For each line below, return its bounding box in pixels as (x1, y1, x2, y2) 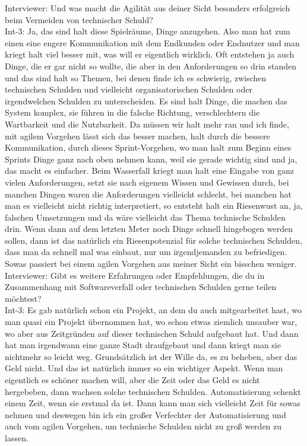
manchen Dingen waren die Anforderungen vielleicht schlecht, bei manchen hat (5, 187, 292, 200)
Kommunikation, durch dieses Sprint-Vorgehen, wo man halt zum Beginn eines (5, 141, 292, 154)
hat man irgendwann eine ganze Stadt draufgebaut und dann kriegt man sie (5, 339, 281, 351)
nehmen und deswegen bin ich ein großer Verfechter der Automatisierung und (5, 408, 286, 420)
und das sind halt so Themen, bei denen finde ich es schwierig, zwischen (5, 71, 267, 84)
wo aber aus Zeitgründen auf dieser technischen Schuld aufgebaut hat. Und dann (5, 327, 299, 339)
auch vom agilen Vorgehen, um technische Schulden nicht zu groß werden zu (5, 420, 282, 432)
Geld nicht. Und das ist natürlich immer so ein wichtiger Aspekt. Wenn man (5, 362, 283, 374)
